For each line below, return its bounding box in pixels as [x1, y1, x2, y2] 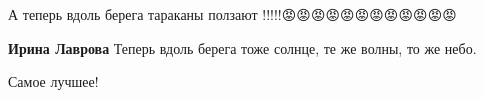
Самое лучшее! [8, 71, 99, 92]
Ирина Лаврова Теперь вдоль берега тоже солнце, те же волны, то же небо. [8, 37, 477, 58]
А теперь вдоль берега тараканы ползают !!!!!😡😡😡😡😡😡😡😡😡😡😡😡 [8, 4, 457, 24]
